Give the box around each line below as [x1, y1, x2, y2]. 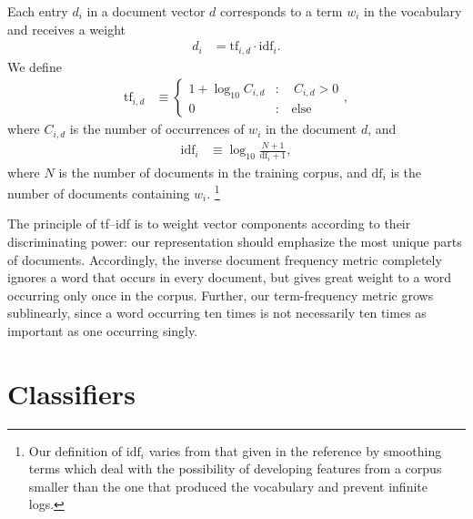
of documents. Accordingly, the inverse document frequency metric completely [7, 249, 442, 269]
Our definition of [28, 441, 123, 460]
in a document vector [86, 2, 206, 20]
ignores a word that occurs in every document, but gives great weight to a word [7, 268, 452, 287]
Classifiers [7, 374, 136, 412]
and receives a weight [7, 19, 126, 38]
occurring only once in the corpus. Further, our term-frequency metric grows [7, 285, 434, 304]
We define [7, 56, 62, 76]
